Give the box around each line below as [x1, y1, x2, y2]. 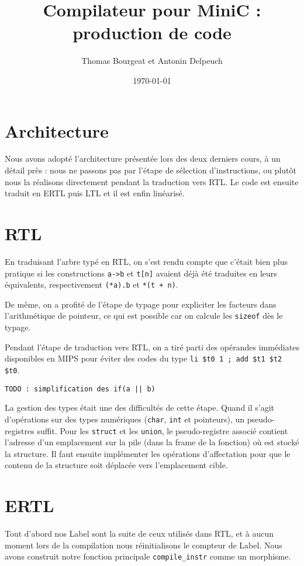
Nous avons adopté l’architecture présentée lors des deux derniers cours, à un [5, 152, 281, 165]
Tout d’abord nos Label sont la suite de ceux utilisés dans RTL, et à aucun [5, 527, 274, 540]
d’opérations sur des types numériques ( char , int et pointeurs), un [5, 412, 245, 425]
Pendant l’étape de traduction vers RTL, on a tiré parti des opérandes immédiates [5, 340, 299, 353]
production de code [72, 21, 232, 45]
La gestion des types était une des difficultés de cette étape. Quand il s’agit [5, 401, 275, 414]
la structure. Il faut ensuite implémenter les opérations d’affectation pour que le [5, 447, 291, 459]
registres [5, 424, 34, 437]
